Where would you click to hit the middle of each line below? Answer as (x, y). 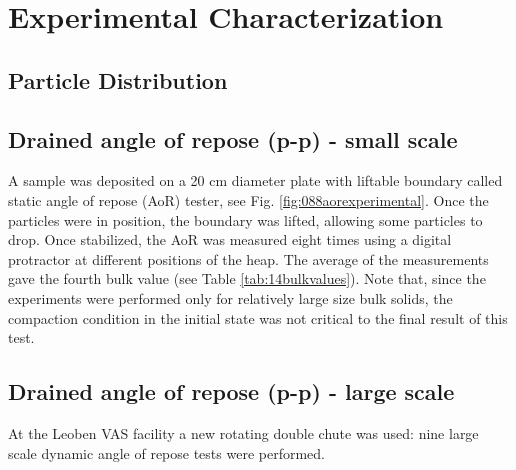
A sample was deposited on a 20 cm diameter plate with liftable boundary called (255, 180)
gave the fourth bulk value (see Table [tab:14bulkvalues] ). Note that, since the (247, 278)
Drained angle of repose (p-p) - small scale (233, 138)
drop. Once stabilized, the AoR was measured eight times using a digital (230, 239)
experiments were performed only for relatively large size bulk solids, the (230, 297)
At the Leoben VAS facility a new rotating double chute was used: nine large (243, 432)
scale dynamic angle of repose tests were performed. (166, 452)
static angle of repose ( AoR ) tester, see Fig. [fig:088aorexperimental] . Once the (248, 199)
